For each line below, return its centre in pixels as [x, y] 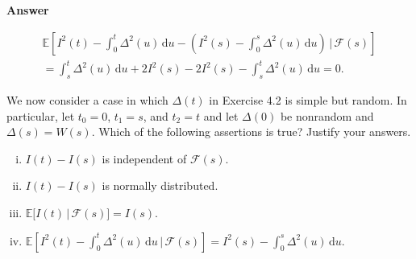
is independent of [144, 158]
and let [221, 115]
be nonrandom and [327, 115]
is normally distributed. [160, 185]
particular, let [41, 115]
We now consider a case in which [87, 99]
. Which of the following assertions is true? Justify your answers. [251, 132]
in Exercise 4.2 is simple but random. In [308, 99]
